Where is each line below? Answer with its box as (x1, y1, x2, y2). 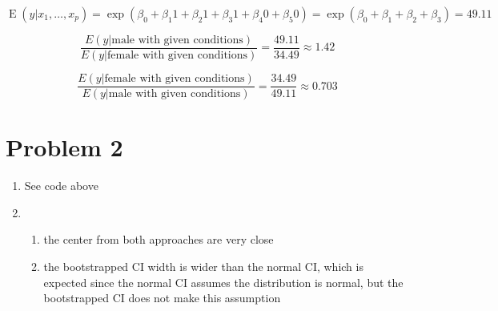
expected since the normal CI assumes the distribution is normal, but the (43, 273, 404, 290)
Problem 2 (6, 131, 123, 164)
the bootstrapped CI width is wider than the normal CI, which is (43, 258, 363, 275)
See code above (24, 177, 98, 194)
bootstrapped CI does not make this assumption (43, 289, 281, 306)
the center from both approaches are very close (43, 231, 274, 248)
